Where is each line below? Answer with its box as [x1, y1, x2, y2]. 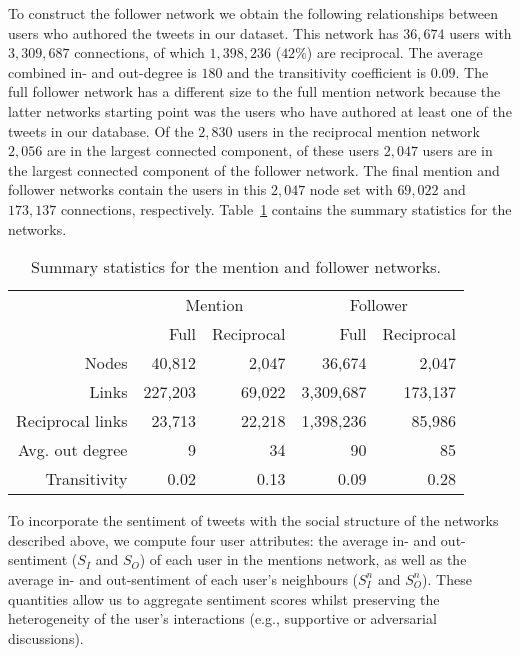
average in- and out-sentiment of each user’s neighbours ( [8, 568, 359, 589]
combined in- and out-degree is [8, 61, 197, 82]
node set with [309, 179, 393, 200]
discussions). [8, 627, 84, 648]
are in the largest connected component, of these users [46, 140, 380, 161]
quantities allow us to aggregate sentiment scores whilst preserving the [8, 588, 440, 609]
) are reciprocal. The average [306, 42, 483, 63]
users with [449, 22, 512, 43]
